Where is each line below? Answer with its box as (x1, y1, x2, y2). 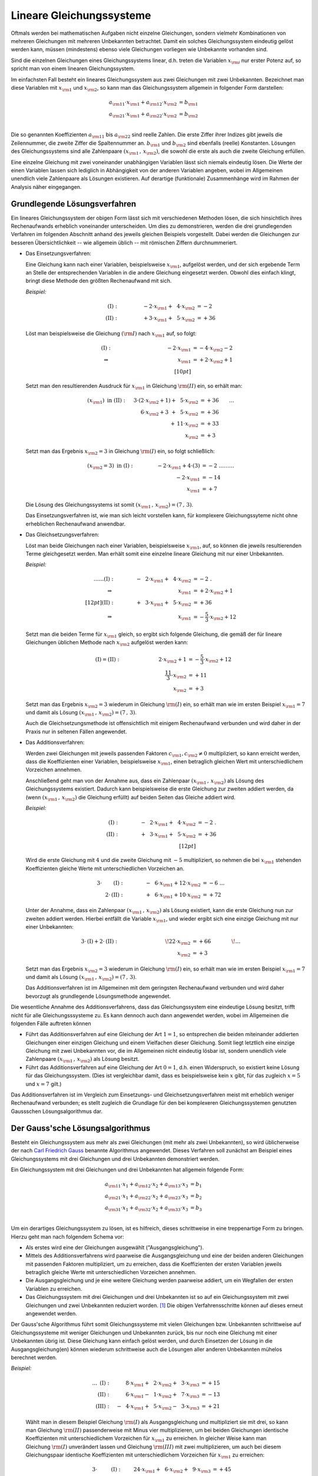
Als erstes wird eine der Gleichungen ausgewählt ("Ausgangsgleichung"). (25, 1243, 204, 1251)
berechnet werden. (11, 1354, 57, 1361)
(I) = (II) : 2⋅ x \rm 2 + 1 (95, 656, 187, 664)
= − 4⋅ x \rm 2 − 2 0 (193, 345, 236, 353)
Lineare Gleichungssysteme (11, 9, 151, 22)
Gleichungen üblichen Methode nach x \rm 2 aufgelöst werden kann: (25, 638, 188, 647)
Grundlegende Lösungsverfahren (11, 198, 137, 209)
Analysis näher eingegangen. (11, 183, 82, 190)
